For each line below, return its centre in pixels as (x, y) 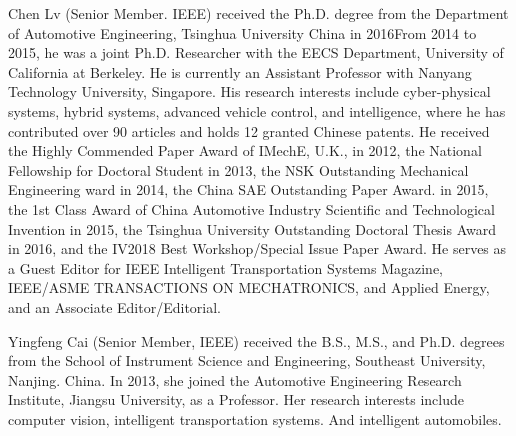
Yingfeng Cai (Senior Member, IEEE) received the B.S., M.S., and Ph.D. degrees (256, 340)
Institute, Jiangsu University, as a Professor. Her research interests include (236, 399)
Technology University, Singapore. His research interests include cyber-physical (249, 91)
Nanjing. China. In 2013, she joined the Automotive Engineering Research (235, 379)
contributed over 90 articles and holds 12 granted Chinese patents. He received (249, 130)
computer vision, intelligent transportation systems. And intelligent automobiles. (255, 418)
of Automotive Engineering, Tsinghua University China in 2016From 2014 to (242, 32)
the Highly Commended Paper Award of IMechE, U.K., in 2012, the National (245, 150)
